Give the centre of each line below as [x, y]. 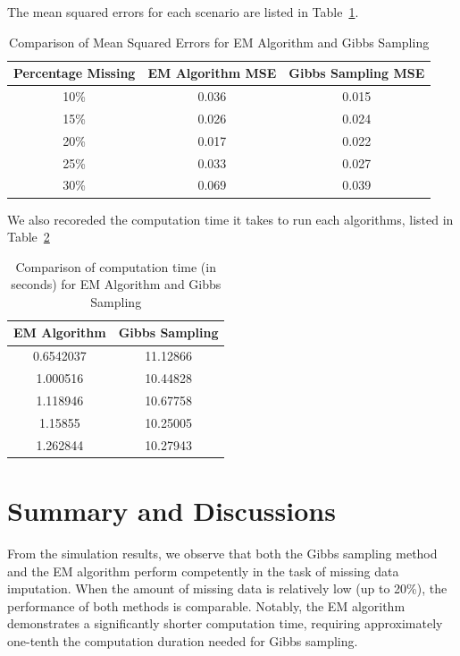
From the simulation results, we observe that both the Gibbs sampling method [222, 553]
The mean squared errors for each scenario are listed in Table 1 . [183, 12]
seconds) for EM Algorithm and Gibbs [116, 284]
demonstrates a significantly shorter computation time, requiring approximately [225, 623]
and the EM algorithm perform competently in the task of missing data [203, 571]
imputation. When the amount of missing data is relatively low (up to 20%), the [227, 588]
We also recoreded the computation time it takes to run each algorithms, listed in [230, 219]
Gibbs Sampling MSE [357, 73]
